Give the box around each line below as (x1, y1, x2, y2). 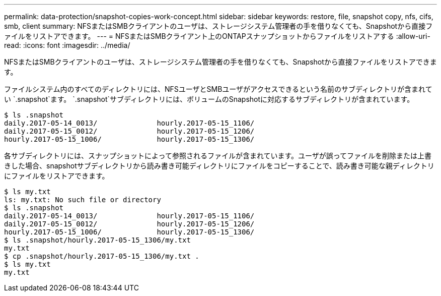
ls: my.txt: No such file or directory (4, 196, 161, 204)
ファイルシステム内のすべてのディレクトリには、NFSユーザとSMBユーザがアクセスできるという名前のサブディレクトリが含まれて (4, 85, 432, 93)
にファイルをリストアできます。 (4, 171, 109, 180)
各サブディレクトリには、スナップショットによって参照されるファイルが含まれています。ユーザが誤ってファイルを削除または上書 (4, 151, 432, 160)
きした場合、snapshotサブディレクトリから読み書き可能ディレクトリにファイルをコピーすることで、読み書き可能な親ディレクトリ (4, 161, 434, 170)
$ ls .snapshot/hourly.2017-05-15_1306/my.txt (4, 236, 191, 244)
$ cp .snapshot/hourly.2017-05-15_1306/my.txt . (4, 252, 199, 260)
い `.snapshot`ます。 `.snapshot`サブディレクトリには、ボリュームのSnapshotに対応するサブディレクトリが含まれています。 (4, 95, 414, 103)
